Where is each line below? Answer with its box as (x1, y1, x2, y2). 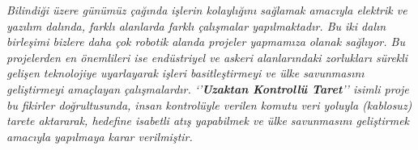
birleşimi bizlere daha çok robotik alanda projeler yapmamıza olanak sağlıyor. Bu (6, 33, 405, 50)
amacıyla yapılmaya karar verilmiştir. (6, 127, 193, 144)
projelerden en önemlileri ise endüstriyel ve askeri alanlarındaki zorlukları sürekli (6, 48, 408, 65)
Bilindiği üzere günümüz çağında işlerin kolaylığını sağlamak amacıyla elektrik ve (6, 2, 407, 18)
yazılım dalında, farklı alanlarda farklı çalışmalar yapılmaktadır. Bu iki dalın (6, 17, 386, 34)
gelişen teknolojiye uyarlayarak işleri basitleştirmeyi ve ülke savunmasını (6, 65, 365, 81)
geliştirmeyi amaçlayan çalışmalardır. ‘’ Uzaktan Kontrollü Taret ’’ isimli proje (6, 80, 409, 97)
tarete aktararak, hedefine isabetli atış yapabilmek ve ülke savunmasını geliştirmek (6, 112, 410, 129)
